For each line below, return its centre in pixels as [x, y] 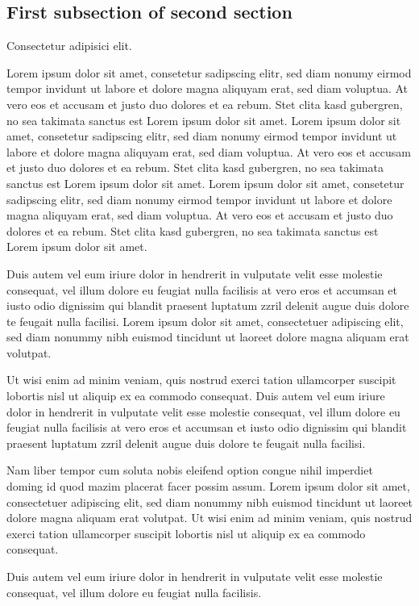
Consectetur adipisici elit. [69, 46]
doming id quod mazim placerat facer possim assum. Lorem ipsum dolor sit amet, [208, 486]
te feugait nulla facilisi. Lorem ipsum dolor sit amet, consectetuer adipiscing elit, [205, 321]
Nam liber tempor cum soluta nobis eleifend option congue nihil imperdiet [190, 470]
